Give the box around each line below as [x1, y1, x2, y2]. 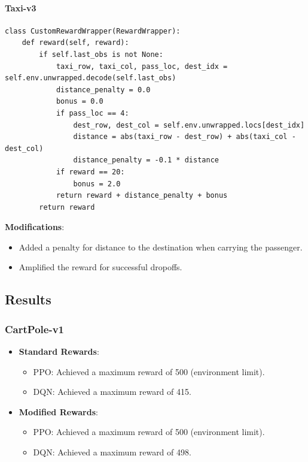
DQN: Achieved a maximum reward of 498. [33, 446, 191, 458]
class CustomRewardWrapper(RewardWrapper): [5, 26, 181, 35]
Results [5, 290, 51, 309]
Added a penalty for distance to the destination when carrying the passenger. [19, 240, 303, 253]
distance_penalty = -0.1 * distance [73, 156, 219, 165]
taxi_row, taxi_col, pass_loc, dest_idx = [56, 62, 228, 71]
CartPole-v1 [5, 321, 64, 336]
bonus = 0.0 [56, 97, 103, 106]
